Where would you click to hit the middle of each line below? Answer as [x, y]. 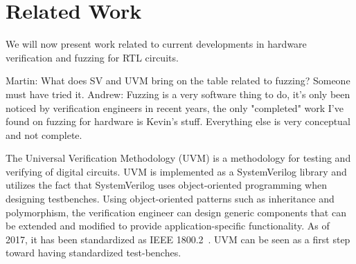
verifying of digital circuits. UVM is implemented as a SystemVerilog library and [176, 171]
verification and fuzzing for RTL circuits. [92, 57]
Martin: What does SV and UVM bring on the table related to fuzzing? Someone [178, 81]
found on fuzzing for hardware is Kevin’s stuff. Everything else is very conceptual [178, 121]
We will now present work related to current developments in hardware [156, 44]
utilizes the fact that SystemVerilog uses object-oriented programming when [167, 185]
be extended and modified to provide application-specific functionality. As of [168, 226]
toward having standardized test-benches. [94, 253]
